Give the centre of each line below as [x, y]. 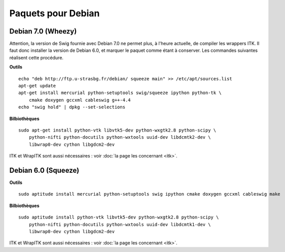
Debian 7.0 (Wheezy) [43, 31]
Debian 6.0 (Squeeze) [44, 170]
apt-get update [37, 86]
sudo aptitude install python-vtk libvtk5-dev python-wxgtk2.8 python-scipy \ [119, 217]
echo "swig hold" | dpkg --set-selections [72, 107]
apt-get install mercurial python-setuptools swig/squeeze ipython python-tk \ [120, 93]
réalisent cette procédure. [36, 57]
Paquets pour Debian [55, 13]
